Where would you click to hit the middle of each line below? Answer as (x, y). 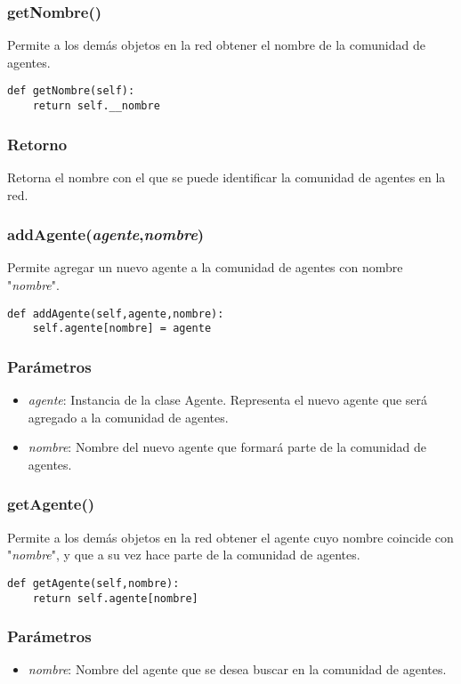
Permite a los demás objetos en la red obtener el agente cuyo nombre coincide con (230, 537)
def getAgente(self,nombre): (93, 583)
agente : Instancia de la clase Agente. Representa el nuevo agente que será (228, 400)
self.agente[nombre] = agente (122, 329)
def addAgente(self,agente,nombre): (116, 314)
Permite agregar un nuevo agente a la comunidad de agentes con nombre (205, 267)
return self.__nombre (96, 106)
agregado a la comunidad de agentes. (128, 417)
